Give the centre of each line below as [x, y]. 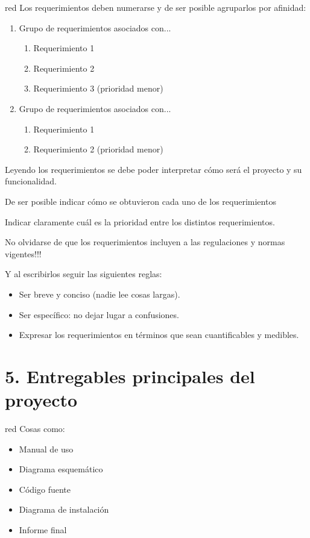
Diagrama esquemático [61, 469]
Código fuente [45, 489]
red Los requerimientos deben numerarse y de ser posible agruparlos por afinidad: [156, 7]
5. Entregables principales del [130, 376]
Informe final [43, 529]
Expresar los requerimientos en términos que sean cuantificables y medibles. [159, 335]
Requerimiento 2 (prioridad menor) [98, 149]
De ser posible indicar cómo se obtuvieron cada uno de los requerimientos [141, 201]
